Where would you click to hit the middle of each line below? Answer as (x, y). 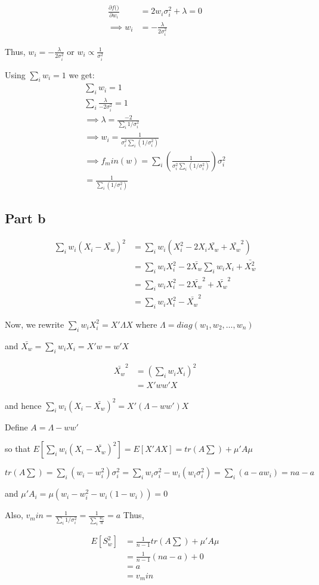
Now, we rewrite (35, 324)
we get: (82, 74)
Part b (25, 218)
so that (18, 449)
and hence (23, 405)
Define (16, 427)
